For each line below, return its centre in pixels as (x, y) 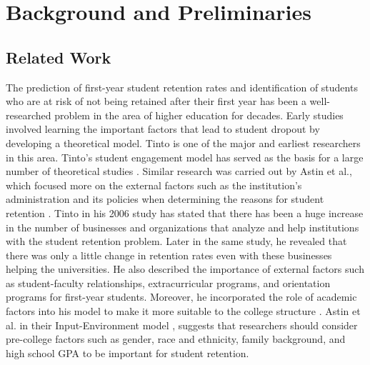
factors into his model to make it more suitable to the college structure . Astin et (183, 311)
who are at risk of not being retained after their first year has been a (156, 101)
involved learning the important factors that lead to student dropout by (163, 129)
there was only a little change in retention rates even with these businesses (169, 255)
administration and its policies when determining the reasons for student (165, 199)
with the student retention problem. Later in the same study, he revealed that (176, 241)
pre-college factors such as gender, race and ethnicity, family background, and (176, 339)
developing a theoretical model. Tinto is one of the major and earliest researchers (183, 142)
